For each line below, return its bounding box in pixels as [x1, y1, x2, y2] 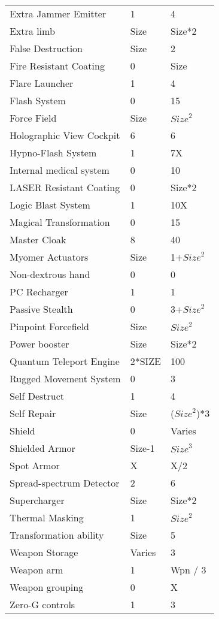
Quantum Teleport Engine [10, 354, 120, 368]
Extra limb [10, 24, 55, 38]
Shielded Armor [10, 441, 75, 455]
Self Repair [10, 406, 56, 420]
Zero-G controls [10, 597, 75, 611]
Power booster [10, 337, 69, 351]
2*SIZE [130, 354, 161, 368]
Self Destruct [10, 389, 65, 403]
